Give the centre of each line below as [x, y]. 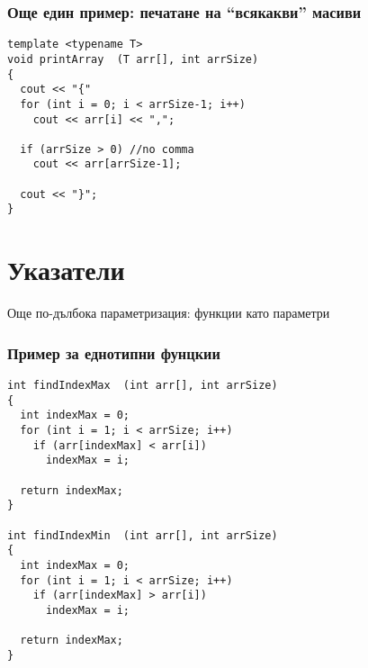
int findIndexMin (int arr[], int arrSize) [143, 535]
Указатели [66, 270]
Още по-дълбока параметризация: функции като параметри [169, 313]
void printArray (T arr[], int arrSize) [133, 59]
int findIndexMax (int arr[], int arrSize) [143, 386]
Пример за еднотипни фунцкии [114, 352]
